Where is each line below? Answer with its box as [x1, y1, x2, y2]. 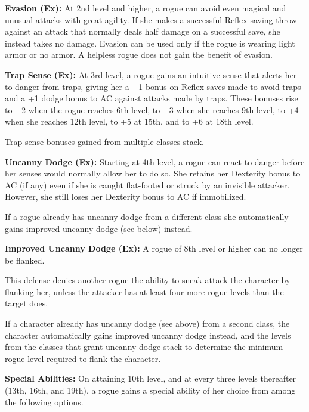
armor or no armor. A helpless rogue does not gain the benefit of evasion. [5, 48, 273, 61]
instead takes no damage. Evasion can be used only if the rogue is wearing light [5, 36, 295, 49]
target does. [5, 297, 48, 309]
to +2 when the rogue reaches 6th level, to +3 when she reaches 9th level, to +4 [5, 103, 299, 116]
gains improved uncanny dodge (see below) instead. [5, 222, 193, 234]
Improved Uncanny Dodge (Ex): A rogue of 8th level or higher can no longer [5, 242, 303, 255]
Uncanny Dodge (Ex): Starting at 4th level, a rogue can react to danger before [5, 155, 305, 168]
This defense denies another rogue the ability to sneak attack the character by [5, 274, 291, 286]
